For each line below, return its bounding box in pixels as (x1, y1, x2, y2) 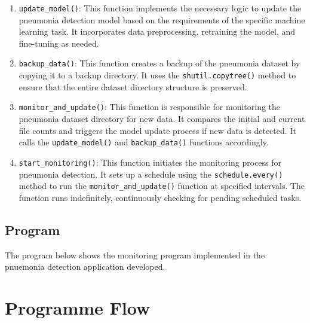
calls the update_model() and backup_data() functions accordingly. (19, 136, 269, 148)
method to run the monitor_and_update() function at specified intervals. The (19, 179, 305, 192)
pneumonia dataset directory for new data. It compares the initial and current (19, 112, 305, 124)
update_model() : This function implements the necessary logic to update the (19, 2, 302, 14)
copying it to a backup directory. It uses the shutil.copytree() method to (19, 69, 296, 81)
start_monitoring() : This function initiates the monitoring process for (19, 156, 282, 168)
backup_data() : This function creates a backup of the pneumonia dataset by (19, 57, 300, 69)
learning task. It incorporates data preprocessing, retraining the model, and (19, 25, 296, 38)
